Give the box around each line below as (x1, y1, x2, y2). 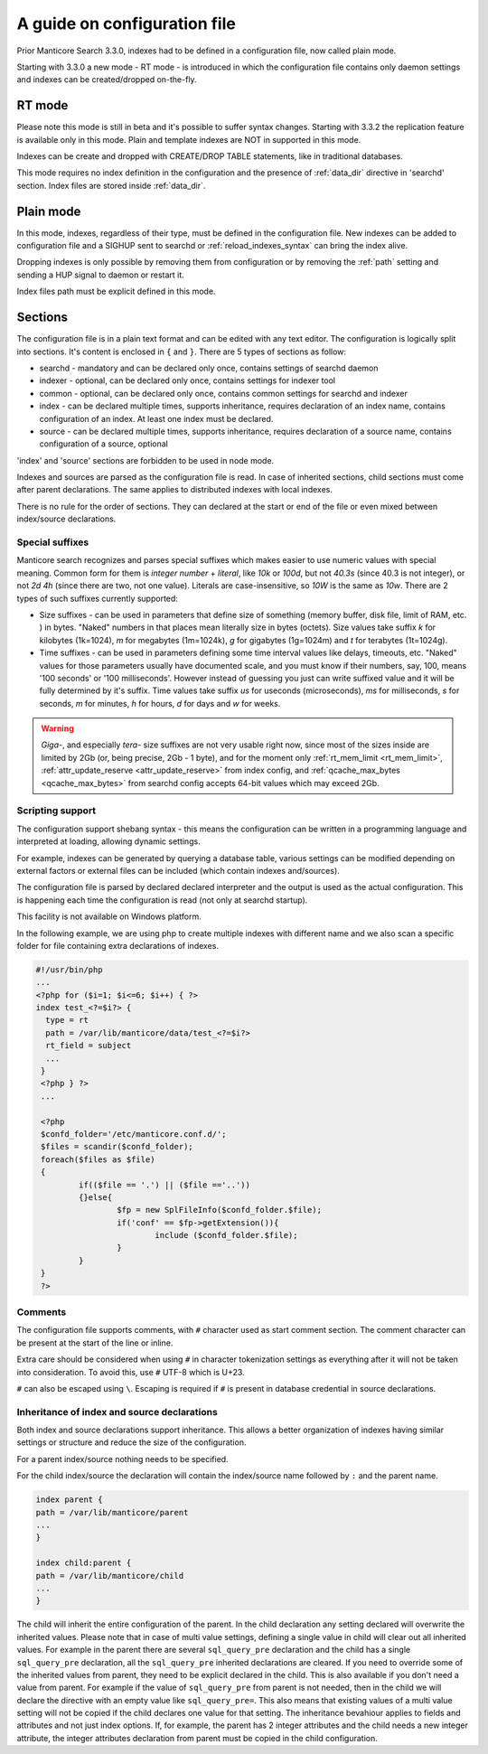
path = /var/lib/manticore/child (35, 1571, 184, 1580)
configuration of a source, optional (39, 438, 169, 449)
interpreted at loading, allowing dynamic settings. (16, 836, 201, 847)
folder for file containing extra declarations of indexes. (16, 940, 219, 951)
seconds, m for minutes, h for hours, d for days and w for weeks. (39, 698, 281, 708)
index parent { (35, 1495, 103, 1505)
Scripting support (16, 804, 97, 817)
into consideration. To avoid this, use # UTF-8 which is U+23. (16, 1366, 245, 1377)
